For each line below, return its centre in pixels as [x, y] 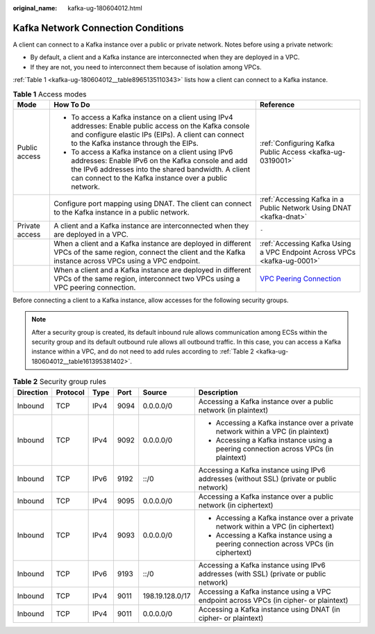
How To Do [72, 104]
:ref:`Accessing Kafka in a [301, 199]
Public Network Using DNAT [306, 208]
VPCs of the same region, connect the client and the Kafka [149, 252]
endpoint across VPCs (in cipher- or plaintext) [273, 600]
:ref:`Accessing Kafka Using [305, 243]
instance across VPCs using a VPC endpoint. [127, 260]
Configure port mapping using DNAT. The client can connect [152, 203]
